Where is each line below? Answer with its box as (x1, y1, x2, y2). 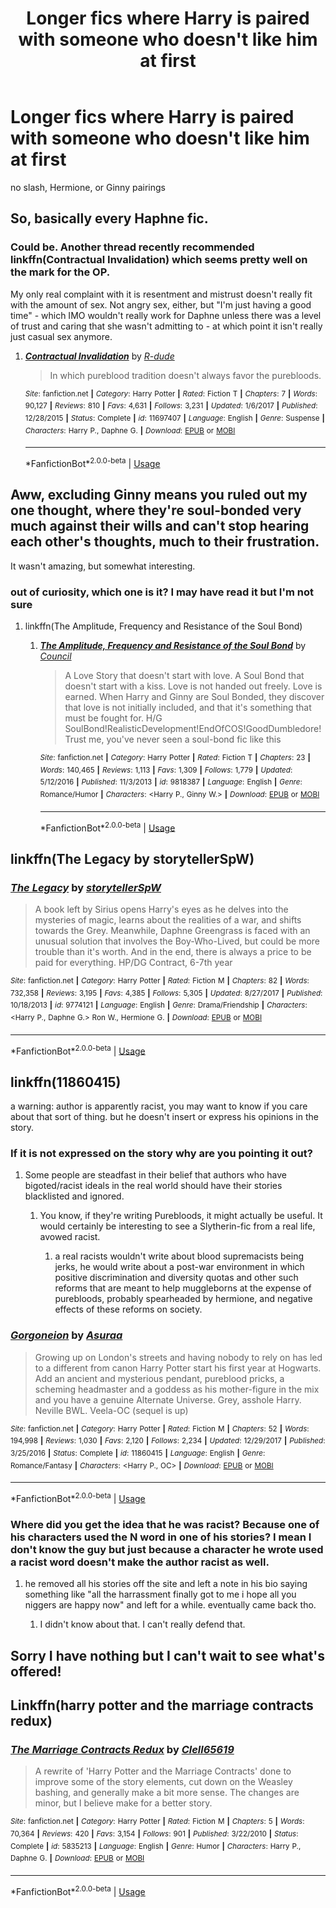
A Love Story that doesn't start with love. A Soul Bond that (64, 670, 305, 682)
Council (39, 650, 72, 662)
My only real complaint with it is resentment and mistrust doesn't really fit (10, 288, 313, 300)
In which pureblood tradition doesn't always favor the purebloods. (49, 369, 322, 381)
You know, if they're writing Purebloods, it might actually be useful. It (39, 1210, 323, 1222)
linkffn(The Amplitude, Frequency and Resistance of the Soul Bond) (24, 620, 303, 632)
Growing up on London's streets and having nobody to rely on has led (34, 1351, 323, 1363)
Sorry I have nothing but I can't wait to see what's (10, 1647, 326, 1664)
